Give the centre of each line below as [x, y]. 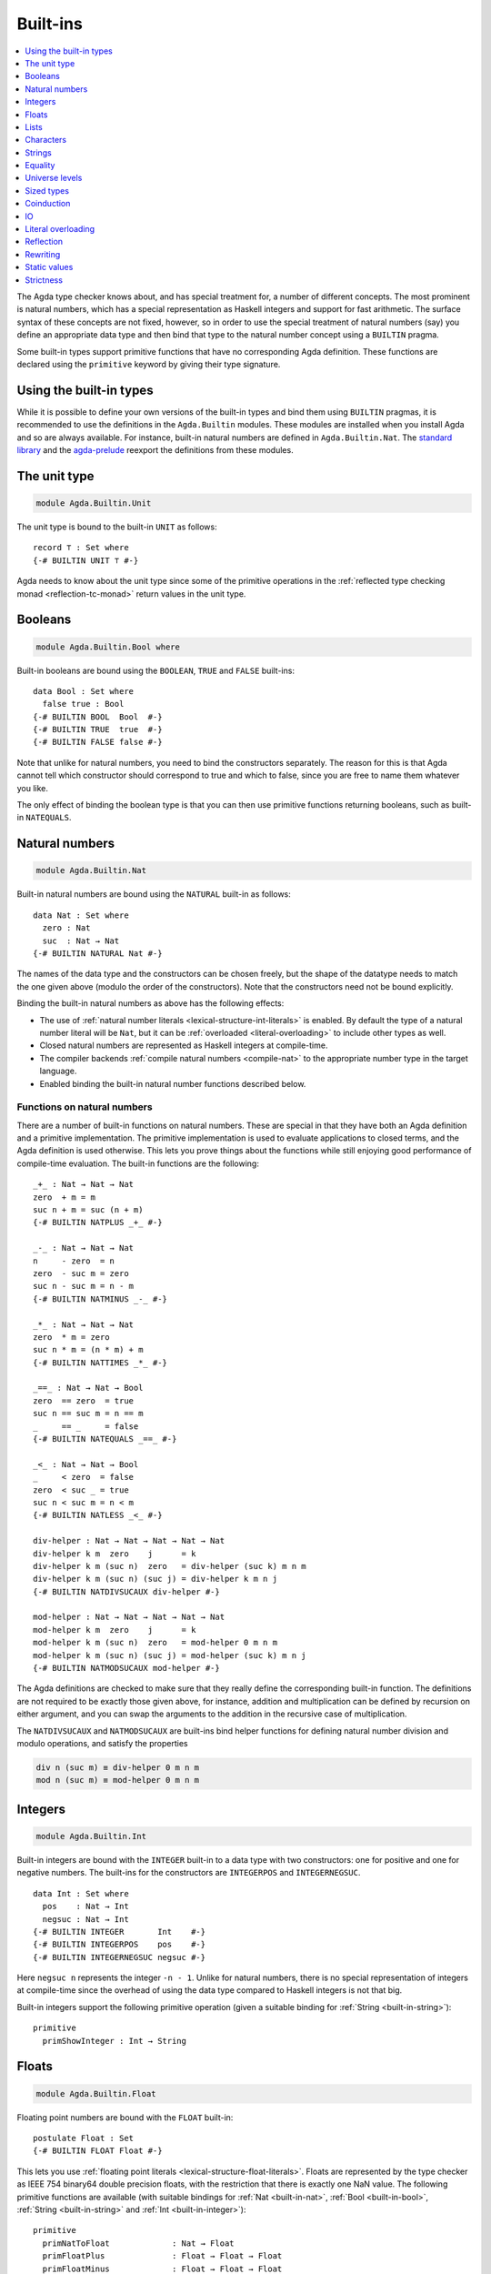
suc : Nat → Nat [81, 941]
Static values [49, 267]
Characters [46, 140]
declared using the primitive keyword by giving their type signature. [149, 364]
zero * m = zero [71, 1337]
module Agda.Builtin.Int [91, 1836]
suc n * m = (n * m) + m [88, 1350]
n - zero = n [74, 1261]
